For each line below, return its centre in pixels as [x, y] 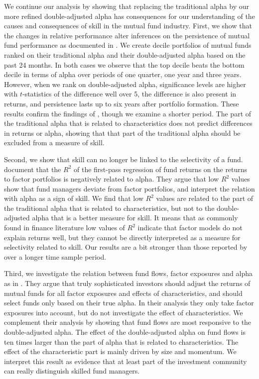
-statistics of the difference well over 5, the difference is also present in [129, 94]
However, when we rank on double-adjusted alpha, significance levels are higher [125, 84]
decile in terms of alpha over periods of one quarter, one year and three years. [123, 74]
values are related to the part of [205, 198]
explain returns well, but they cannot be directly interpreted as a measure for [122, 237]
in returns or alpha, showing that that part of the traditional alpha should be [122, 133]
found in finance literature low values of [65, 228]
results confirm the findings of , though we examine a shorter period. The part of [128, 113]
